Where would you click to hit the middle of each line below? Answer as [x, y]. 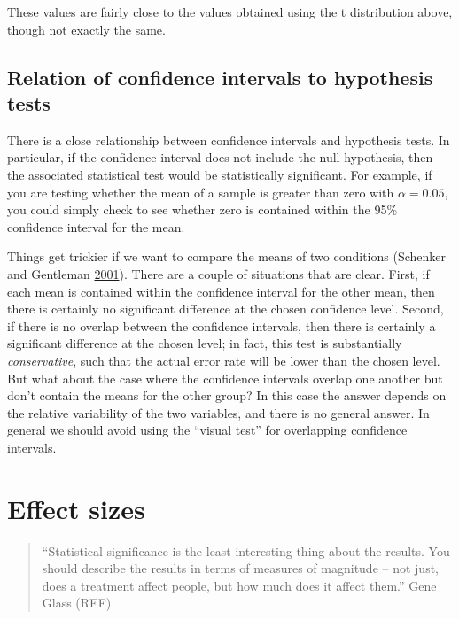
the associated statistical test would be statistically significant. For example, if [220, 174]
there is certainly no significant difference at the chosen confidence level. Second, [226, 309]
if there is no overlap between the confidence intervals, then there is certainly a [222, 325]
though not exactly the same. [86, 29]
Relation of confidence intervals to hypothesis [220, 77]
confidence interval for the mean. [96, 226]
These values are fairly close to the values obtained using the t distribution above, [230, 12]
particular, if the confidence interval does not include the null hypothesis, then [220, 157]
